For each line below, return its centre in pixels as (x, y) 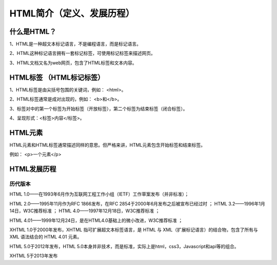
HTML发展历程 (33, 169)
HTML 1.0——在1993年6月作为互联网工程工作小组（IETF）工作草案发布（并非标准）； (99, 194)
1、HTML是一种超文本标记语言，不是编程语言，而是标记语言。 (75, 44)
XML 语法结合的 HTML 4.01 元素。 (46, 237)
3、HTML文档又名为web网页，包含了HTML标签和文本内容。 (73, 63)
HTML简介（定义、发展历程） (72, 13)
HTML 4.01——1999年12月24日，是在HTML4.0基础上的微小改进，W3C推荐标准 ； (96, 220)
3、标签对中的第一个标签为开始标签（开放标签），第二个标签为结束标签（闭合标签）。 (98, 108)
